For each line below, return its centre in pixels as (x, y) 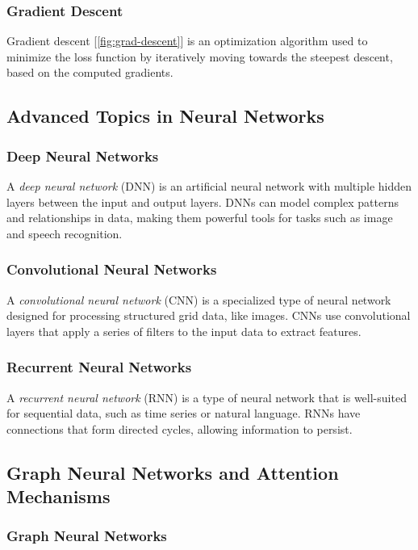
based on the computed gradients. (90, 72)
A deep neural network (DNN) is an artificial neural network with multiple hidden (209, 186)
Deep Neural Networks (83, 155)
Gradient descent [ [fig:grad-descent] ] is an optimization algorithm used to (187, 41)
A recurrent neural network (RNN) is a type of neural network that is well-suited (207, 397)
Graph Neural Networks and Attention (173, 472)
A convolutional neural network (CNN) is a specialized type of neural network (199, 299)
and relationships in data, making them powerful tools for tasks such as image (200, 218)
